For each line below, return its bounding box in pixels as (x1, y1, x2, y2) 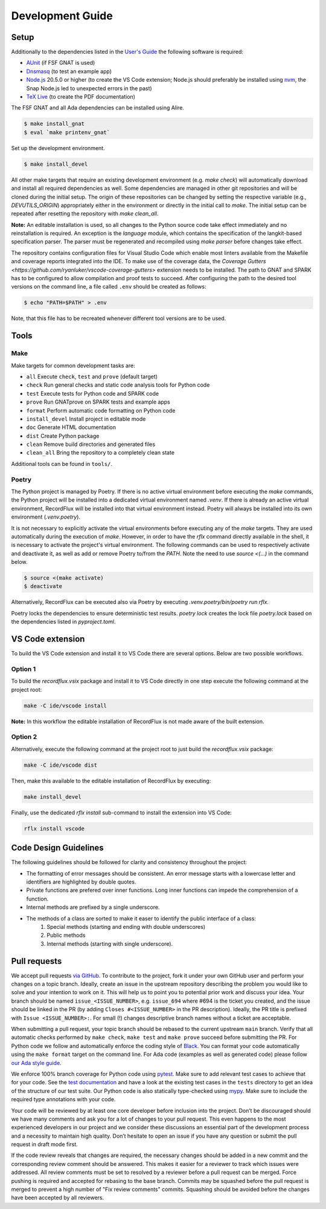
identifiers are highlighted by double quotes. (26, 878, 136, 885)
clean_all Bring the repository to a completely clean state (26, 449, 175, 456)
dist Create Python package (26, 432, 100, 439)
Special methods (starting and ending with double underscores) (46, 923, 205, 930)
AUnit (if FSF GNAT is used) (26, 59, 95, 67)
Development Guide (11, 9, 113, 22)
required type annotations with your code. (11, 1096, 116, 1103)
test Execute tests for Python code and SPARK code (26, 390, 159, 397)
